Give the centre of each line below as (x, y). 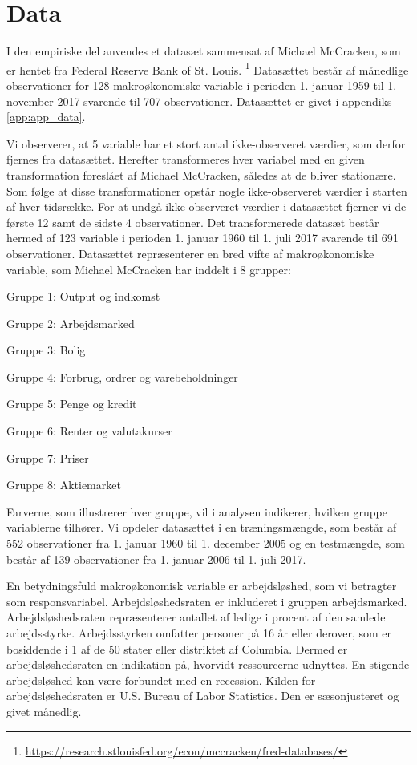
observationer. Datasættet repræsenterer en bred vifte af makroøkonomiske (190, 253)
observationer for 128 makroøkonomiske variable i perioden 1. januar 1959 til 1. (202, 85)
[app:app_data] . (46, 117)
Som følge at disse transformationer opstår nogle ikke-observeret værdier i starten (207, 190)
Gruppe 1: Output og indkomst (83, 296)
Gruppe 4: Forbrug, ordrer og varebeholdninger (122, 376)
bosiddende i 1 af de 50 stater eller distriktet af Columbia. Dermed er (177, 648)
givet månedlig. (44, 711)
